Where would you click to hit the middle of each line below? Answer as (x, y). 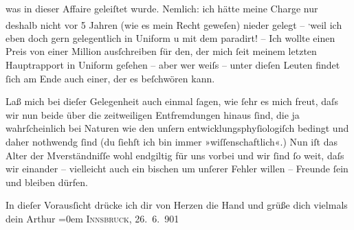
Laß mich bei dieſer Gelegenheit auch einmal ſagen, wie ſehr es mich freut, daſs (172, 101)
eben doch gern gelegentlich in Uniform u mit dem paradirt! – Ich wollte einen (170, 37)
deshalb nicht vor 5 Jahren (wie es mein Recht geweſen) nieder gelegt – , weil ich (174, 23)
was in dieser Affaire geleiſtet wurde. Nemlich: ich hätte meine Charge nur (162, 8)
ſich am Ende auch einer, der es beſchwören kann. (110, 78)
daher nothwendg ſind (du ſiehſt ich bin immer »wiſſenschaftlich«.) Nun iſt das (172, 141)
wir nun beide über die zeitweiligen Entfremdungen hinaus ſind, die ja (153, 114)
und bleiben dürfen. (47, 182)
